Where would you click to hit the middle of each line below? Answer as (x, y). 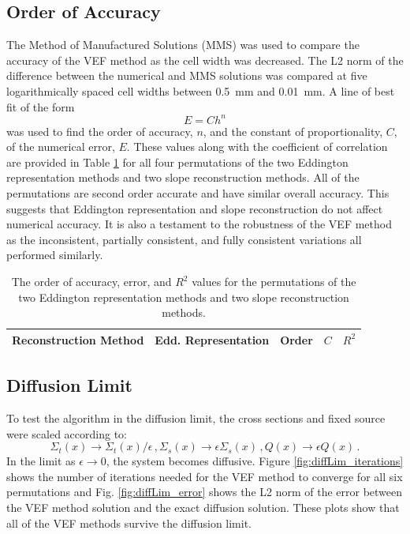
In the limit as (41, 461)
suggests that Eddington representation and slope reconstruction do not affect (195, 208)
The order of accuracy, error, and (91, 282)
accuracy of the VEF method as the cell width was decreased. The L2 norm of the (205, 60)
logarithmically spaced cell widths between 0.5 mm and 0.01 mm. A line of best (201, 90)
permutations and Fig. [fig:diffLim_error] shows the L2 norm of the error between (205, 492)
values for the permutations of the (274, 282)
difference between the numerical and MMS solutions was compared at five (187, 75)
